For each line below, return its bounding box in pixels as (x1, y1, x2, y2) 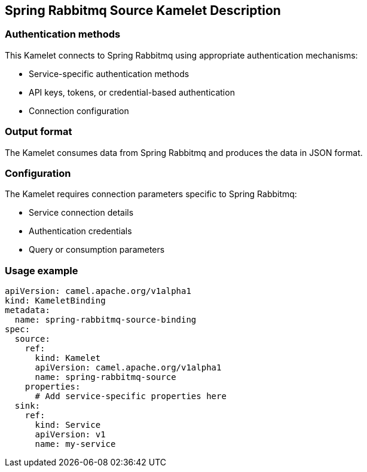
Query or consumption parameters (29, 244, 165, 255)
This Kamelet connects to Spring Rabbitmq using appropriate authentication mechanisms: (5, 50, 358, 60)
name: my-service (35, 439, 116, 449)
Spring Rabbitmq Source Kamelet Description (5, 3, 281, 18)
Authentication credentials (29, 226, 132, 237)
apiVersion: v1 (35, 430, 106, 440)
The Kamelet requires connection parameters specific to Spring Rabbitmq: (5, 189, 297, 200)
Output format (5, 125, 72, 138)
